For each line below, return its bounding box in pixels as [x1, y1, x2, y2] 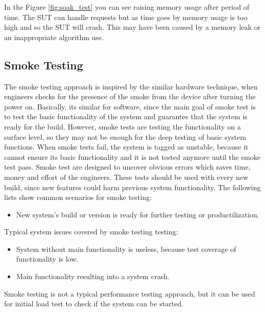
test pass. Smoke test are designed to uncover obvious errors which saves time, [4, 161, 251, 172]
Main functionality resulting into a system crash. [16, 271, 170, 282]
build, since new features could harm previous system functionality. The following [4, 181, 261, 192]
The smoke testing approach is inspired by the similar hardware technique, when [4, 81, 258, 91]
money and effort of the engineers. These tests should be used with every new [4, 171, 249, 182]
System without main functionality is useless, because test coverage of [16, 243, 236, 254]
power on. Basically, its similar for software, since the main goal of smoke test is [4, 101, 256, 112]
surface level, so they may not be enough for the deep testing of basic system [4, 131, 247, 142]
